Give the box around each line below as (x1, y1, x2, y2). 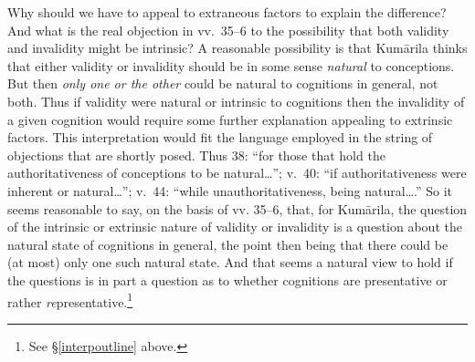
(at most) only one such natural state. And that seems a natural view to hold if (7, 253, 453, 272)
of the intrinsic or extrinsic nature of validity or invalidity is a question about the (7, 217, 462, 236)
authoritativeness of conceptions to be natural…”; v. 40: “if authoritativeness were (7, 163, 467, 182)
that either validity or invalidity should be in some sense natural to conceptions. (7, 56, 455, 75)
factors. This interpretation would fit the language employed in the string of (7, 128, 433, 147)
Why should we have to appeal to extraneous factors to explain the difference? (7, 3, 447, 21)
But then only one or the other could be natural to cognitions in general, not (7, 74, 438, 93)
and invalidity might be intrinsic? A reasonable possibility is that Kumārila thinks (7, 38, 468, 57)
